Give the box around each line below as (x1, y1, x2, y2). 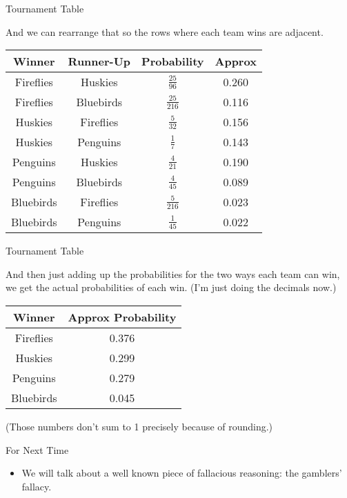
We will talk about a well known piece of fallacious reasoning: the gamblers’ (21, 466, 342, 480)
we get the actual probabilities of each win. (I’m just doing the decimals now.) (6, 280, 337, 295)
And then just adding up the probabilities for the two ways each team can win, (6, 266, 340, 281)
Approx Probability (68, 308, 177, 325)
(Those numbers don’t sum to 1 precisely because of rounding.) (6, 419, 273, 433)
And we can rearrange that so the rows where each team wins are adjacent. (6, 24, 324, 39)
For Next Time (6, 442, 69, 457)
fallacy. (21, 479, 52, 493)
